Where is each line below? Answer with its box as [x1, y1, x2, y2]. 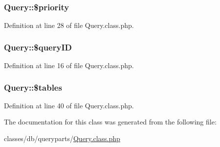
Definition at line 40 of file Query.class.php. [4, 100, 134, 110]
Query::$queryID [4, 41, 72, 53]
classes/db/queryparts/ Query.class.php [4, 133, 120, 144]
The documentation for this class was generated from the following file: [4, 117, 217, 127]
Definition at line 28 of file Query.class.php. [4, 20, 134, 30]
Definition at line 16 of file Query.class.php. [4, 60, 134, 71]
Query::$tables [4, 81, 62, 93]
